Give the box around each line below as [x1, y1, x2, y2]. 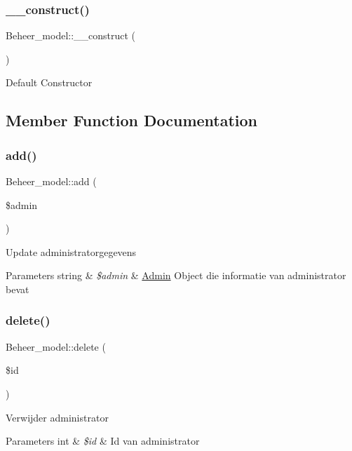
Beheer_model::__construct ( [6, 28, 136, 43]
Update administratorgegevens [6, 244, 137, 259]
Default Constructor [6, 75, 93, 90]
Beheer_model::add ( [6, 174, 97, 188]
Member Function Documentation [6, 109, 258, 131]
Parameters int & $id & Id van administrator [6, 433, 200, 448]
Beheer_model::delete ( [6, 339, 106, 354]
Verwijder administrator [6, 410, 109, 424]
